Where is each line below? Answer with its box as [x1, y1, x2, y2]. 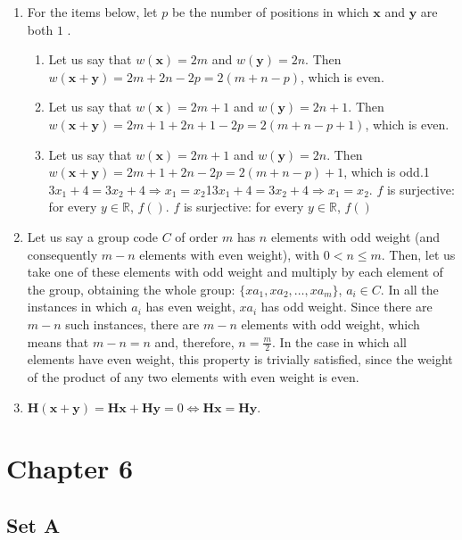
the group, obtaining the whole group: [27, 279, 235, 298]
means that [27, 332, 89, 351]
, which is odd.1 [343, 162, 430, 181]
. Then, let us [381, 245, 456, 263]
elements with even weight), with [139, 245, 320, 263]
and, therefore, [154, 332, 235, 351]
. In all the [380, 279, 439, 298]
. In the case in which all [272, 332, 407, 351]
